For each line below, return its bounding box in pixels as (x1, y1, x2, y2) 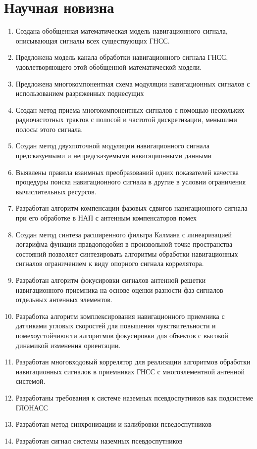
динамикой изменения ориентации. (15, 340, 121, 350)
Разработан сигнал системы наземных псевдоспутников (15, 435, 183, 446)
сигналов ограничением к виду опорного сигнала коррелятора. (15, 258, 204, 269)
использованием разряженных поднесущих (15, 88, 144, 98)
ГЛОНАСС (15, 402, 48, 412)
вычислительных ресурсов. (15, 186, 97, 196)
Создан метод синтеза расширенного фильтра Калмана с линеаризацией (15, 229, 232, 239)
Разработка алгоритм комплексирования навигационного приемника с (15, 311, 225, 321)
